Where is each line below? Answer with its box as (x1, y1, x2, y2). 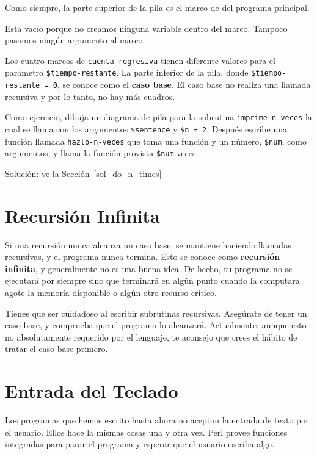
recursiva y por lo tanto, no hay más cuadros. (5, 90, 175, 103)
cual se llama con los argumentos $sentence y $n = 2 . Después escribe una (5, 123, 287, 135)
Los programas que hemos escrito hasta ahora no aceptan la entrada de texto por (5, 414, 309, 427)
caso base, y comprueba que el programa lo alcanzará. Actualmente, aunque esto (5, 319, 307, 331)
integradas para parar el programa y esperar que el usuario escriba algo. (5, 438, 274, 450)
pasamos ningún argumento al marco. (5, 34, 145, 46)
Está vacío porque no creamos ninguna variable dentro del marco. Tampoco (5, 21, 288, 34)
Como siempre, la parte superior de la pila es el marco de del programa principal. (5, 1, 310, 13)
